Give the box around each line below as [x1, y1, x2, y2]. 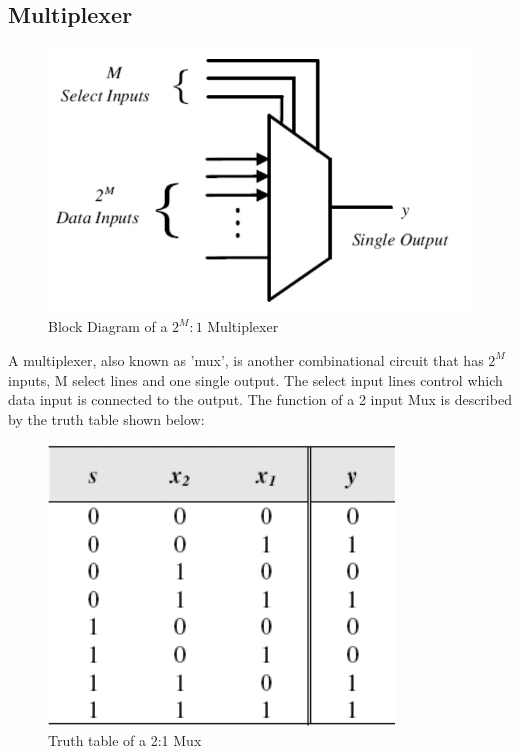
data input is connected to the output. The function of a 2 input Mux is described [8, 389, 512, 410]
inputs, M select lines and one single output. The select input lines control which [8, 369, 503, 390]
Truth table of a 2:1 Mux [48, 729, 202, 750]
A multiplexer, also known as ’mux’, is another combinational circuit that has [8, 349, 484, 370]
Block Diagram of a [48, 316, 168, 337]
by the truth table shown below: [8, 408, 205, 429]
